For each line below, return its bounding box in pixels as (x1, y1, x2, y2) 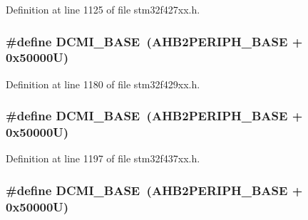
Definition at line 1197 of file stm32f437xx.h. (6, 151, 200, 166)
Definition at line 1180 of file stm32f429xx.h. (6, 76, 200, 91)
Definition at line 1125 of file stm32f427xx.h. (6, 2, 200, 16)
